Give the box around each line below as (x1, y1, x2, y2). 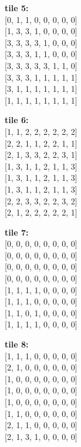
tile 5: (5, 2, 29, 14)
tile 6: (5, 114, 29, 126)
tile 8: (5, 338, 29, 350)
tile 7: (5, 226, 29, 238)
